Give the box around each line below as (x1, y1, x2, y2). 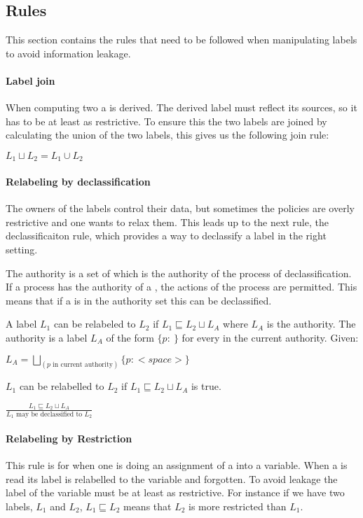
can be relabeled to (53, 316, 136, 331)
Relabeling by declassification (6, 174, 151, 189)
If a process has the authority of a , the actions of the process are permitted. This (6, 279, 357, 294)
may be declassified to (15, 411, 83, 419)
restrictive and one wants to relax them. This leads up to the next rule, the (6, 214, 329, 229)
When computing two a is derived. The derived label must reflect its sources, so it (6, 100, 357, 115)
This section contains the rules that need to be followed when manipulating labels (6, 32, 357, 47)
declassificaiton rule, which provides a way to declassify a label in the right (6, 228, 327, 243)
